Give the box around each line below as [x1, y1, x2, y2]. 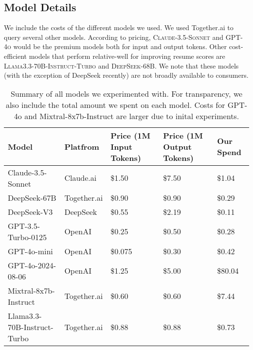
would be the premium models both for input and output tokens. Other [13, 41, 227, 52]
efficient [4, 51, 27, 61]
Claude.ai [64, 172, 97, 184]
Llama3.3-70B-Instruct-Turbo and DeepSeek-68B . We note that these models [4, 60, 239, 70]
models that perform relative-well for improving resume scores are [29, 51, 225, 61]
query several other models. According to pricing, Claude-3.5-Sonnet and [4, 32, 223, 42]
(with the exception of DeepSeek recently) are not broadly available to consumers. [4, 70, 249, 80]
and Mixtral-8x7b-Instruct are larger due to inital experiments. [24, 110, 239, 122]
